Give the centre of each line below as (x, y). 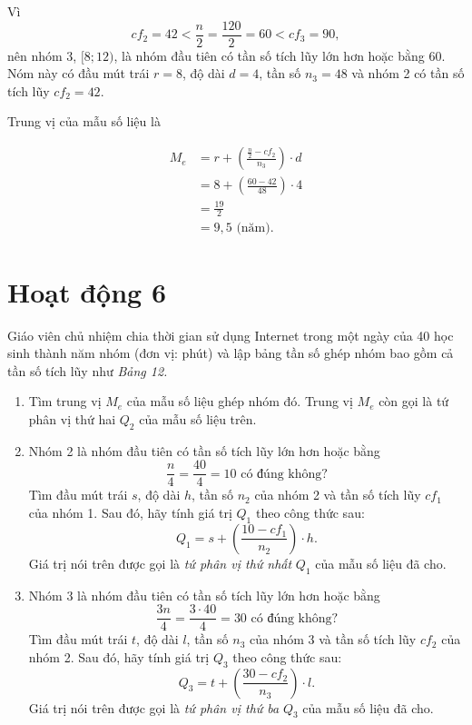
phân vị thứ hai (72, 419)
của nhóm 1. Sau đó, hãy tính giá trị (130, 513)
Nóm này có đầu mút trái (79, 73)
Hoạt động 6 (87, 291)
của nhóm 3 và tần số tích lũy (333, 639)
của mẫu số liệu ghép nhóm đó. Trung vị (240, 401)
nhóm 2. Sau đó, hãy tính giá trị (119, 656)
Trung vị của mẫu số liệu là (84, 121)
